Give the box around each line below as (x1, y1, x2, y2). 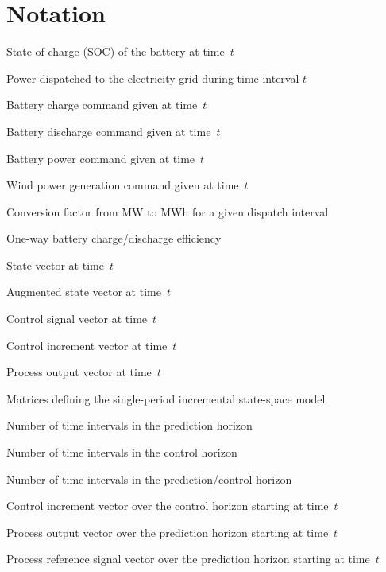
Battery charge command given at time (6, 96, 198, 113)
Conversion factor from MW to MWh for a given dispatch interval (6, 203, 329, 220)
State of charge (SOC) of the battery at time (6, 43, 225, 60)
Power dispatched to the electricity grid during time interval (6, 69, 299, 86)
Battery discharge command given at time (6, 123, 211, 139)
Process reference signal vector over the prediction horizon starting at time (6, 551, 370, 567)
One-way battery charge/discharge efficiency (6, 230, 222, 247)
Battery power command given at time (6, 150, 195, 166)
